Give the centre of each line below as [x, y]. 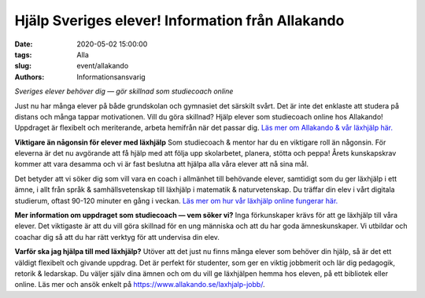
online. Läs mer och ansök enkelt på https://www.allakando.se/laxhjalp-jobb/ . [140, 285]
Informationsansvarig [111, 77]
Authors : [30, 77]
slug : [23, 66]
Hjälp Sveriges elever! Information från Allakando [179, 20]
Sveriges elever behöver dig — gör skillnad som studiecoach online [124, 91]
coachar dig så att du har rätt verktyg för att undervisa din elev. [117, 237]
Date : [24, 44]
